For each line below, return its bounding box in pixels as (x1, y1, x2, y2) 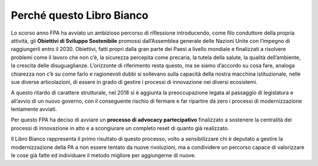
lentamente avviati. (11, 106, 57, 113)
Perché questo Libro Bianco (11, 9, 148, 22)
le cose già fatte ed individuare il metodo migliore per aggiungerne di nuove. (11, 152, 196, 159)
